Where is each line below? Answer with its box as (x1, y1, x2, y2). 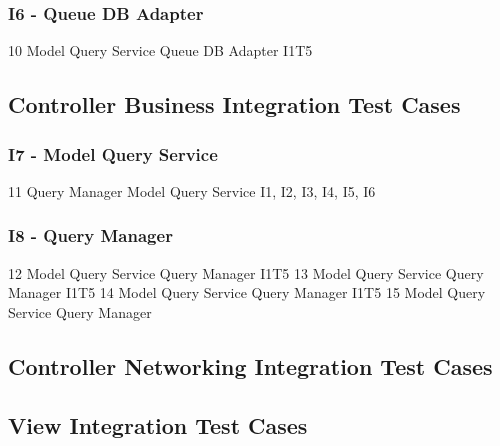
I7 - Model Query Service (8, 141, 218, 166)
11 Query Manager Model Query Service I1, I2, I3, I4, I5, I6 (8, 180, 376, 201)
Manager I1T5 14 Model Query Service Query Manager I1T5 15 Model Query (8, 282, 486, 303)
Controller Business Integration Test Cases (8, 89, 461, 120)
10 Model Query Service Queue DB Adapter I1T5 (8, 40, 313, 61)
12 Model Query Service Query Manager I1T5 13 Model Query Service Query (8, 262, 484, 283)
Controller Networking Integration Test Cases (8, 350, 493, 381)
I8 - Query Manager (8, 223, 173, 248)
